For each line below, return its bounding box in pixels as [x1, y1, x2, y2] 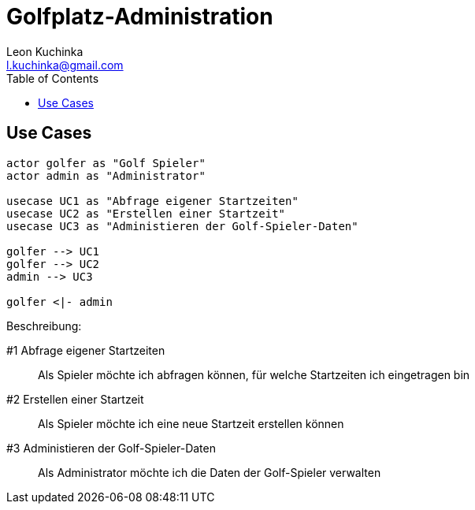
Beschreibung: [6, 318, 82, 333]
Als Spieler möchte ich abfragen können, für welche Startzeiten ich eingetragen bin [38, 367, 470, 382]
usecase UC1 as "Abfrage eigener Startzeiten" [6, 194, 299, 207]
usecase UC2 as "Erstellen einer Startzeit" [6, 207, 286, 220]
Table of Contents [6, 71, 99, 85]
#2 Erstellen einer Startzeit [6, 392, 144, 406]
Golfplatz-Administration [6, 3, 273, 30]
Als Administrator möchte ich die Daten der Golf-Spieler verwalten [38, 465, 381, 479]
